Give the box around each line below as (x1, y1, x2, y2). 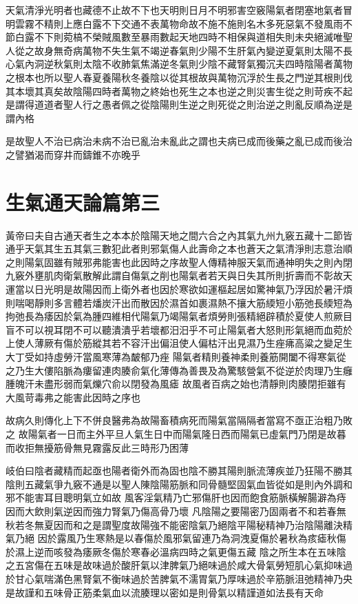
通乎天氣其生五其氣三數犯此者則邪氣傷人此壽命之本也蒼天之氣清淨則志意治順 (6, 241, 352, 256)
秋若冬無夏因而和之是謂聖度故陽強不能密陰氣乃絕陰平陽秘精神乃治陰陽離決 (6, 517, 343, 532)
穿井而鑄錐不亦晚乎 (53, 147, 140, 161)
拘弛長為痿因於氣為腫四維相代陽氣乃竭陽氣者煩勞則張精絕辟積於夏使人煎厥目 (6, 309, 352, 323)
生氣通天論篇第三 (6, 188, 160, 216)
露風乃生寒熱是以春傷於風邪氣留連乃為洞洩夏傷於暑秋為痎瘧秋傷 (56, 531, 346, 545)
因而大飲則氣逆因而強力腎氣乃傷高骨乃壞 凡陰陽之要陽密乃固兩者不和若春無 (6, 503, 346, 518)
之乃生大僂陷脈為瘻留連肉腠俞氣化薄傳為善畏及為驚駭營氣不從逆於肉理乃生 (6, 363, 343, 377)
